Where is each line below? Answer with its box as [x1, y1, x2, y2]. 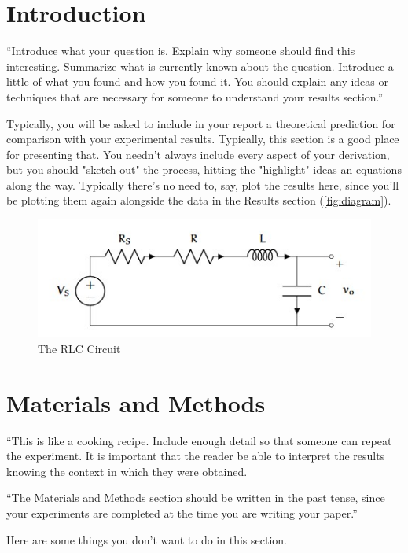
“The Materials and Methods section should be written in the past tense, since [6, 489, 385, 506]
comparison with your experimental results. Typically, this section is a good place [6, 131, 399, 147]
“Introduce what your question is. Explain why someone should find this [6, 42, 355, 59]
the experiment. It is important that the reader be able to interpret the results [6, 448, 385, 464]
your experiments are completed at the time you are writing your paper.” [6, 505, 358, 522]
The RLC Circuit [38, 340, 121, 356]
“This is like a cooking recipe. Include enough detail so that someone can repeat [6, 432, 392, 448]
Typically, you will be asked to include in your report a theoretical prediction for [6, 115, 395, 131]
